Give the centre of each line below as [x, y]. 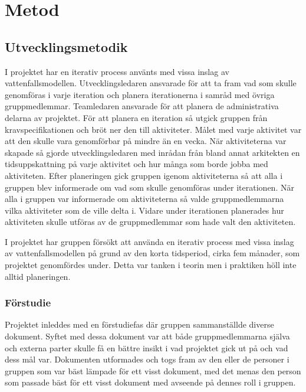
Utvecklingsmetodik [66, 46]
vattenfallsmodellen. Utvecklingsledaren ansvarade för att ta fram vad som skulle [151, 83]
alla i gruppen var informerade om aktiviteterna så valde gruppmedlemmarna [144, 199]
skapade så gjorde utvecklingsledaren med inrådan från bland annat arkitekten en [152, 152]
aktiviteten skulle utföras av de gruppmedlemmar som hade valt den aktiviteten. [150, 222]
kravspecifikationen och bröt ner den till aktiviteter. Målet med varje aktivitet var [153, 129]
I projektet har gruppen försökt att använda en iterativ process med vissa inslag [149, 241]
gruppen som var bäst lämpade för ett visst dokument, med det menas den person [153, 370]
